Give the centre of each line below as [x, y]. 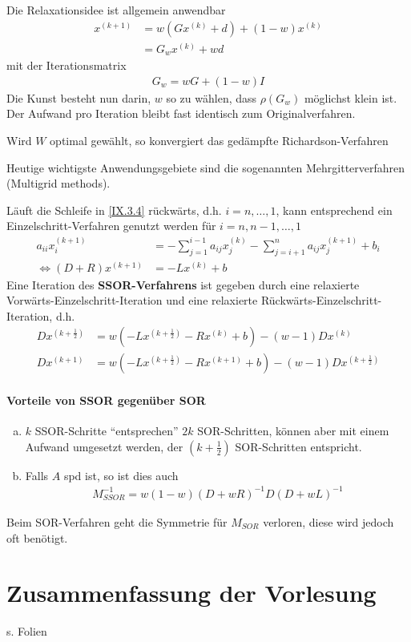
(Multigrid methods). [58, 183]
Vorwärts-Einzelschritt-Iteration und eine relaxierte [132, 300]
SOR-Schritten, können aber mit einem [293, 431]
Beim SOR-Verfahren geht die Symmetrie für [117, 521]
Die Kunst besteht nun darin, [79, 97]
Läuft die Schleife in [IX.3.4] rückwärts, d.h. [114, 210]
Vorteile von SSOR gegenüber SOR [106, 400]
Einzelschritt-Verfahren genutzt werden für [111, 226]
